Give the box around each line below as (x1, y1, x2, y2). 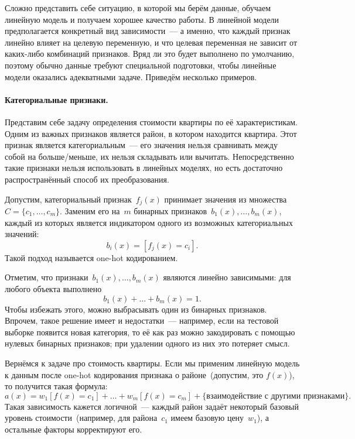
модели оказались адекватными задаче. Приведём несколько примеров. (5, 70, 257, 83)
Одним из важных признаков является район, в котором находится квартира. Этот (5, 127, 297, 139)
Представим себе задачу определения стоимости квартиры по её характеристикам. (5, 115, 298, 128)
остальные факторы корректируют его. (5, 423, 142, 435)
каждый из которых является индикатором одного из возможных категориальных (5, 216, 293, 228)
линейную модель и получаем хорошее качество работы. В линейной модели (5, 13, 279, 25)
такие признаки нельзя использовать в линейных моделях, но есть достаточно (5, 162, 283, 174)
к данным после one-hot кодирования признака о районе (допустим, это (5, 368, 264, 380)
